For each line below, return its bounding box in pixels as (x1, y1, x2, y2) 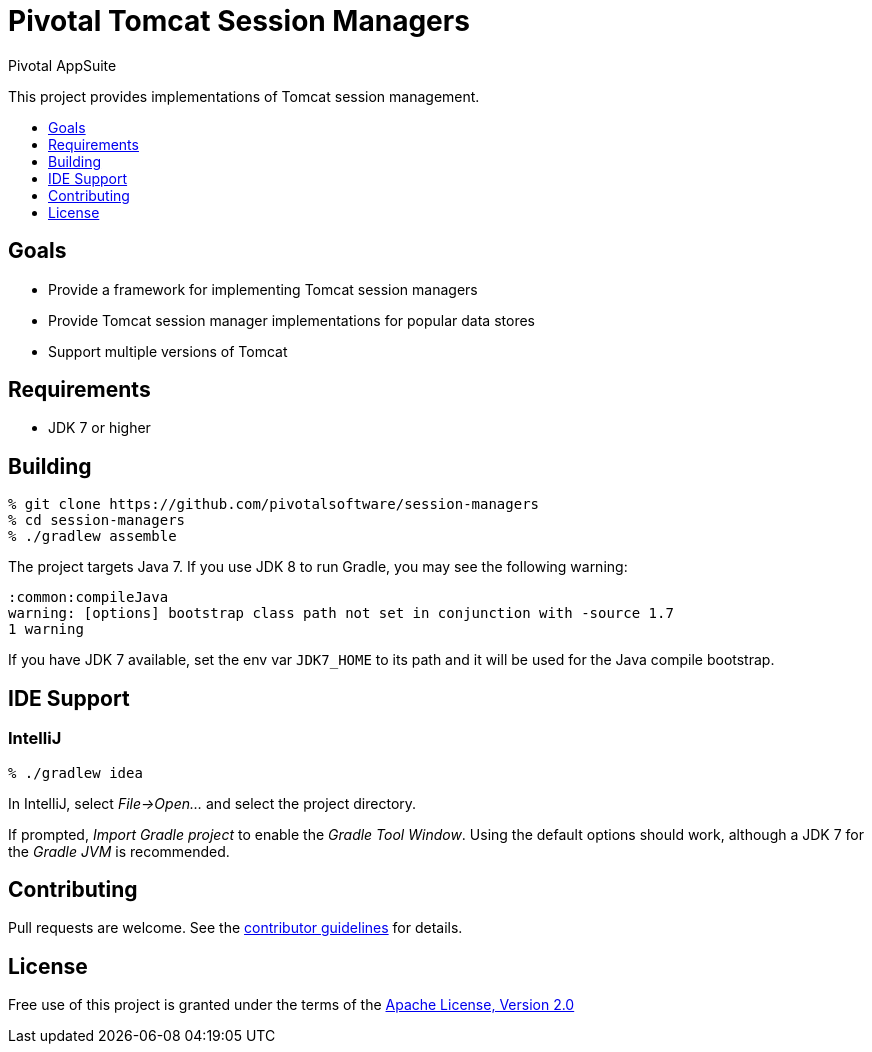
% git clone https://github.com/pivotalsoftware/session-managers (8, 496, 540, 513)
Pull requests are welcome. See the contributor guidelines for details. (8, 919, 463, 937)
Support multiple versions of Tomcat (48, 342, 288, 360)
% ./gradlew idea (8, 764, 143, 781)
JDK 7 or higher (48, 419, 151, 437)
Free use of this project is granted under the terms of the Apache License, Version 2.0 (8, 996, 575, 1014)
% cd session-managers (8, 512, 186, 529)
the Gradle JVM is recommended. (8, 842, 230, 860)
